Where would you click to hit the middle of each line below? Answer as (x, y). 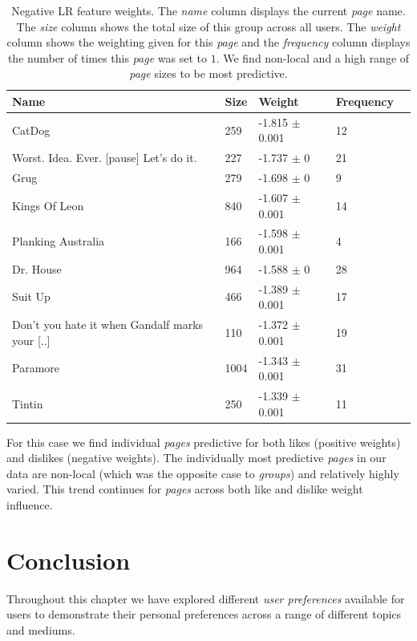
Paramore (36, 368)
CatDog (31, 130)
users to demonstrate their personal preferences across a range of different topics (204, 614)
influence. (30, 505)
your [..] (31, 340)
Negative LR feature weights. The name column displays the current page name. (208, 10)
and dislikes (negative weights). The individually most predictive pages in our (196, 458)
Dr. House (37, 268)
